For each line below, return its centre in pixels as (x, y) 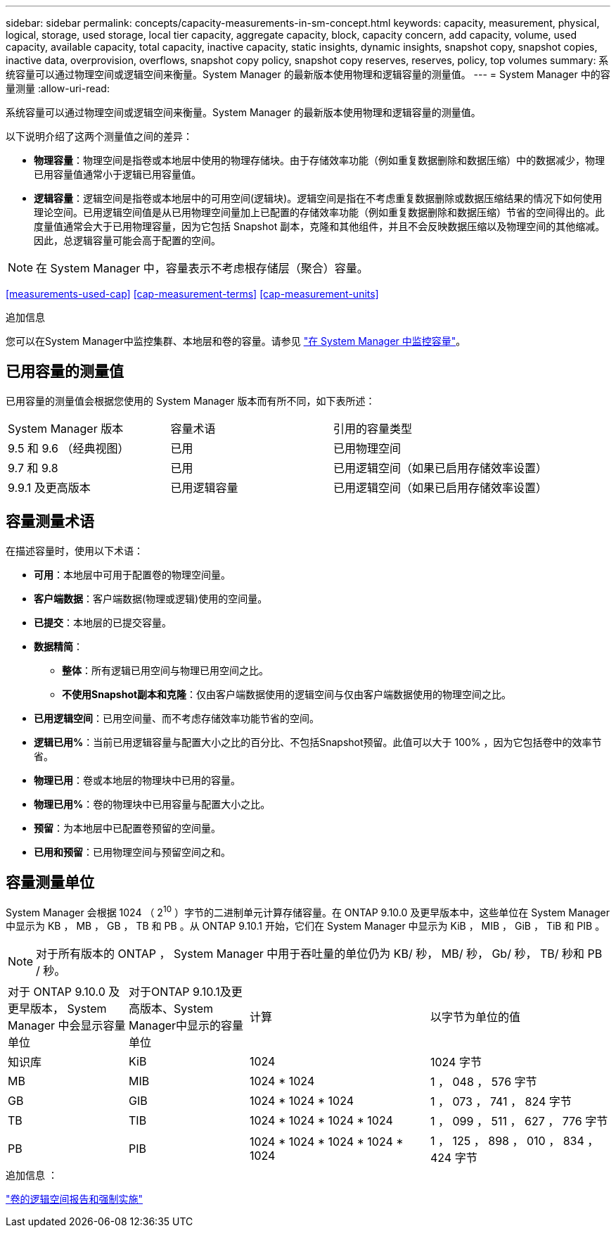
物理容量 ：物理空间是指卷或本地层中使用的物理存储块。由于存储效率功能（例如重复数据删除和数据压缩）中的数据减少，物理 (319, 160)
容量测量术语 (50, 521)
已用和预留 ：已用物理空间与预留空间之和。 (132, 852)
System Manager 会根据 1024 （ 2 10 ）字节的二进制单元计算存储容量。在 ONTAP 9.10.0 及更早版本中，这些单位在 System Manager (308, 911)
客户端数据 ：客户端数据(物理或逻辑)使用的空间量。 (151, 598)
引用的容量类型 (373, 428)
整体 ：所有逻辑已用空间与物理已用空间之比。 (165, 670)
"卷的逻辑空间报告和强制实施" (75, 1199)
